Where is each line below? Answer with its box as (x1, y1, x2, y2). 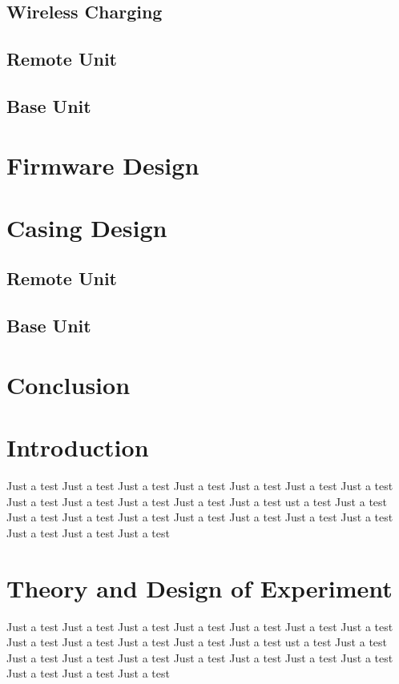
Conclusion (6, 368, 131, 400)
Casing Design (6, 211, 167, 243)
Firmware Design (6, 148, 199, 181)
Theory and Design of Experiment (6, 571, 393, 604)
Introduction (6, 431, 149, 464)
